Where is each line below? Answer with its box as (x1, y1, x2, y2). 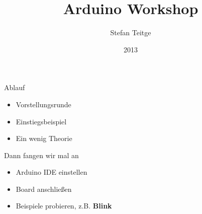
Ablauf (4, 82, 25, 93)
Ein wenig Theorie (16, 133, 72, 144)
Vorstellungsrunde (16, 99, 71, 109)
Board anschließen (16, 183, 72, 194)
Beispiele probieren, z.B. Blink (16, 200, 112, 211)
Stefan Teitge (110, 27, 151, 38)
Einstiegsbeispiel (16, 116, 67, 126)
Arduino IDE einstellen (16, 167, 87, 177)
